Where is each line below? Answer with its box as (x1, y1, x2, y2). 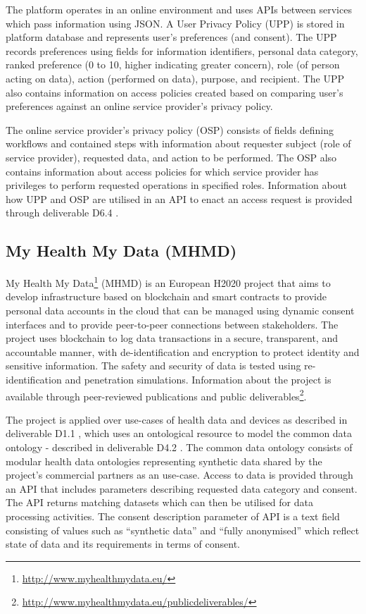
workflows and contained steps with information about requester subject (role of (6, 136, 351, 151)
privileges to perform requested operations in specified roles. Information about (6, 178, 347, 192)
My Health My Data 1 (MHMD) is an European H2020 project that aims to (6, 274, 331, 290)
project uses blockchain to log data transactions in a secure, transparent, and (6, 331, 338, 345)
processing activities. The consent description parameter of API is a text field (6, 508, 340, 523)
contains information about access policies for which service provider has (6, 164, 319, 178)
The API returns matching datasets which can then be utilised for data (6, 495, 313, 510)
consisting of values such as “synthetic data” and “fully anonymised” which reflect (6, 522, 360, 537)
